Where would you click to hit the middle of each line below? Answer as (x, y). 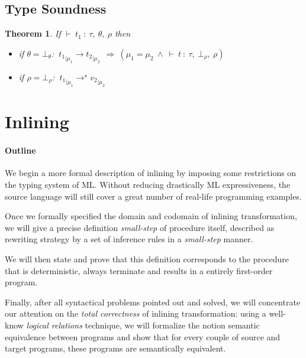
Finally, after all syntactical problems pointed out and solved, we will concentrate (153, 302)
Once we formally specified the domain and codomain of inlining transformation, (151, 216)
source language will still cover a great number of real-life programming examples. (153, 196)
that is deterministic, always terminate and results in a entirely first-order (139, 270)
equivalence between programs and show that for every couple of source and (143, 336)
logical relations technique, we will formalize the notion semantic (143, 325)
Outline (20, 150)
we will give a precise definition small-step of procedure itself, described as (140, 227)
